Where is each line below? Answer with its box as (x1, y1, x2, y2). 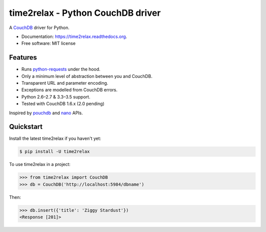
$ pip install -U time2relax (19, 149, 90, 155)
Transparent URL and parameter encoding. (21, 80, 108, 86)
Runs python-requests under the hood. (21, 66, 100, 72)
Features (9, 53, 37, 62)
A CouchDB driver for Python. (9, 25, 70, 31)
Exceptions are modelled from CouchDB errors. (21, 87, 118, 93)
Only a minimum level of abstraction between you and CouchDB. (21, 73, 153, 79)
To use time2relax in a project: (9, 162, 71, 167)
